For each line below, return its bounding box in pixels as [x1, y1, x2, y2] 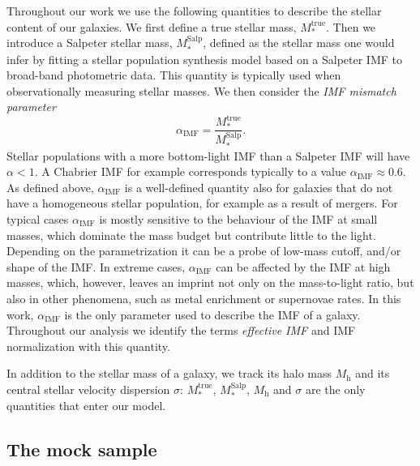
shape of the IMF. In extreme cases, [6, 258, 186, 275]
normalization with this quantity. [6, 337, 170, 354]
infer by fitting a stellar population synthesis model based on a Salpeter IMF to [6, 50, 403, 67]
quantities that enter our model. [6, 397, 166, 414]
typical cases [6, 211, 69, 227]
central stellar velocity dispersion [6, 380, 170, 397]
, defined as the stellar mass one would [203, 34, 395, 51]
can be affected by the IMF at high [216, 258, 391, 275]
